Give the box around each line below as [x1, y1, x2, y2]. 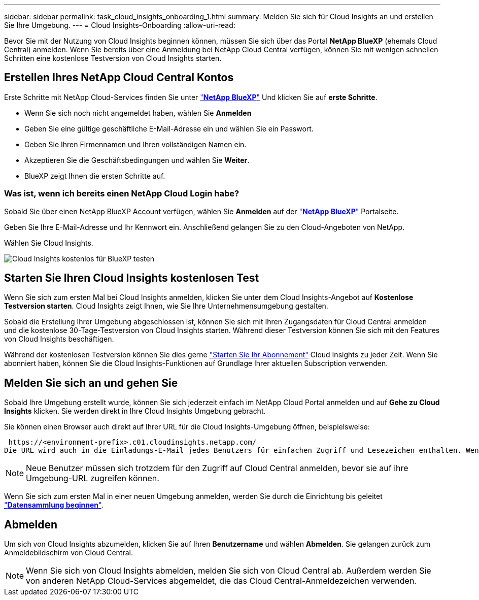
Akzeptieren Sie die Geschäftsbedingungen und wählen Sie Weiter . [24, 155, 250, 164]
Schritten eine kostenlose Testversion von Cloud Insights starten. [4, 54, 222, 62]
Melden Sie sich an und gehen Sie [4, 376, 178, 389]
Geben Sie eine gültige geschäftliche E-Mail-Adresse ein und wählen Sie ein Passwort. [24, 124, 314, 133]
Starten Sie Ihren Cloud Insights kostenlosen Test [4, 272, 259, 285]
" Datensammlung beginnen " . [4, 501, 104, 510]
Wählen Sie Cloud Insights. [4, 238, 93, 247]
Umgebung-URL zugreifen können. [26, 473, 159, 484]
